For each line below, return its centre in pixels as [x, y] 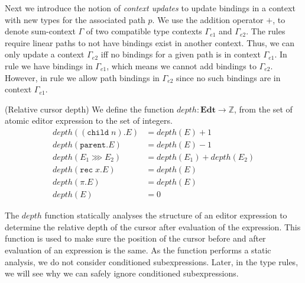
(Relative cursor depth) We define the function [90, 109]
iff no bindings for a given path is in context [181, 54]
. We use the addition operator [208, 19]
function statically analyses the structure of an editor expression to [166, 215]
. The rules [266, 31]
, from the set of [263, 109]
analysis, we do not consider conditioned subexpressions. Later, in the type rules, [152, 261]
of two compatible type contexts [144, 31]
